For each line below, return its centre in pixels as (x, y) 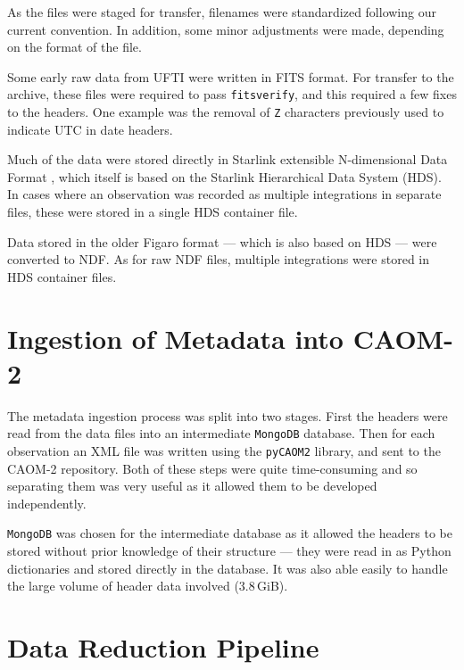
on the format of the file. (75, 47)
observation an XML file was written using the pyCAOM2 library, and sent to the (224, 451)
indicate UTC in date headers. (90, 129)
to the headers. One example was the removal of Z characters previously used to (226, 112)
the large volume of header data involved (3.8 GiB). (148, 586)
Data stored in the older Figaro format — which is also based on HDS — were (222, 241)
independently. (47, 503)
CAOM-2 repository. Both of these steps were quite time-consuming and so (212, 468)
